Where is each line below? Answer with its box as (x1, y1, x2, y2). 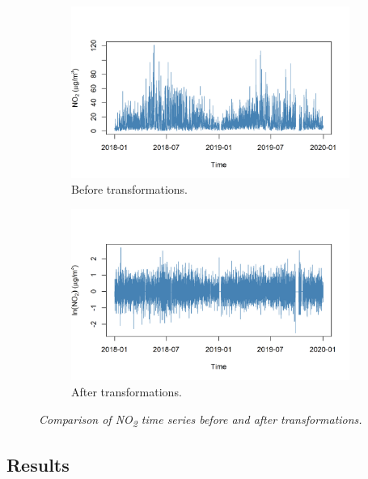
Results (6, 452, 70, 477)
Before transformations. (71, 181, 188, 198)
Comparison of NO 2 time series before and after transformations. (39, 410, 362, 430)
